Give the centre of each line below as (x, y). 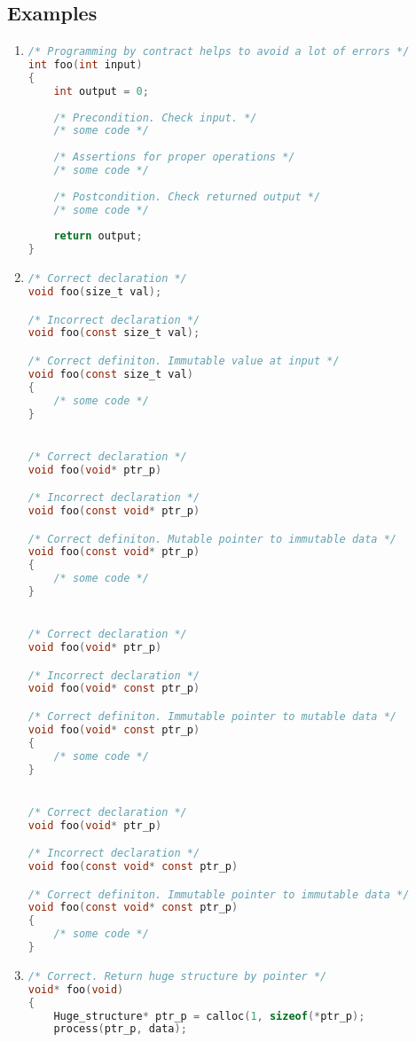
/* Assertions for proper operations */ (174, 157)
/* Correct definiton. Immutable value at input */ (184, 361)
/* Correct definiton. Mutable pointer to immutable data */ (212, 539)
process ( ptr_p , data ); (120, 1029)
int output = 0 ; (101, 91)
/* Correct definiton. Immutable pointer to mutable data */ (212, 717)
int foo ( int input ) (85, 65)
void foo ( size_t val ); (95, 292)
